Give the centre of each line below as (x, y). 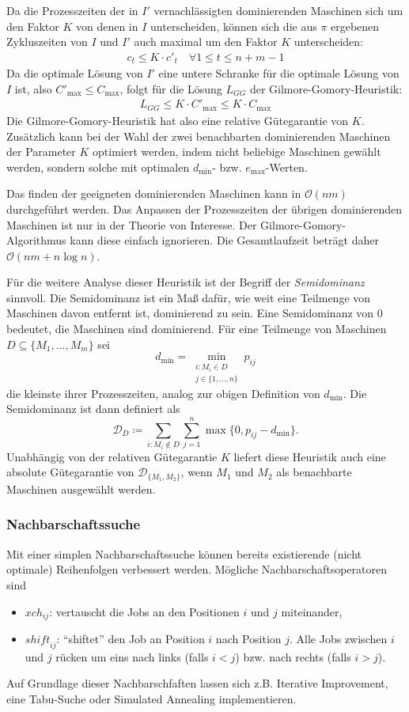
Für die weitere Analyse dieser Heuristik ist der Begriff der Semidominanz (186, 282)
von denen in (107, 26)
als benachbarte (314, 472)
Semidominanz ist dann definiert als (93, 409)
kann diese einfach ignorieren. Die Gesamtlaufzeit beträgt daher (224, 240)
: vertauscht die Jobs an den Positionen (144, 611)
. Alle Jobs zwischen (339, 638)
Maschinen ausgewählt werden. (81, 489)
